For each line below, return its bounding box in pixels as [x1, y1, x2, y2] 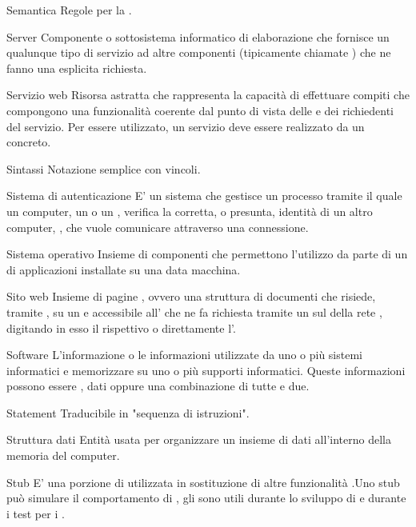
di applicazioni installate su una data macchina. [6, 261, 241, 277]
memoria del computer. [6, 447, 120, 464]
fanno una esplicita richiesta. [6, 59, 147, 76]
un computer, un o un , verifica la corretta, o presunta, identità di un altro [6, 202, 373, 219]
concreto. [6, 134, 51, 150]
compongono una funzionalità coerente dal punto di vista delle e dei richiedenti [6, 102, 394, 118]
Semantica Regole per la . [6, 2, 132, 18]
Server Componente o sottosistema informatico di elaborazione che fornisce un [6, 28, 390, 45]
